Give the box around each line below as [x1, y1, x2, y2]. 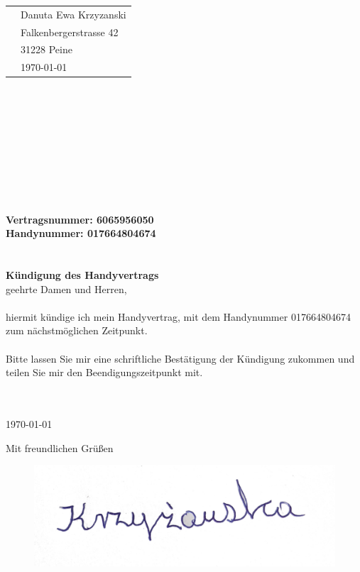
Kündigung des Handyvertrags [6, 268, 159, 282]
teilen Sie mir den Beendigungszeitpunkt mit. [6, 365, 203, 380]
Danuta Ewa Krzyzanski [21, 6, 126, 21]
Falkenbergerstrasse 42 [21, 24, 119, 39]
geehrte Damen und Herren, [6, 281, 127, 296]
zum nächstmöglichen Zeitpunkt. [6, 323, 148, 338]
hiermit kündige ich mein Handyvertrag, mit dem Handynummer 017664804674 [6, 309, 351, 324]
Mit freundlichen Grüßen [6, 440, 114, 455]
